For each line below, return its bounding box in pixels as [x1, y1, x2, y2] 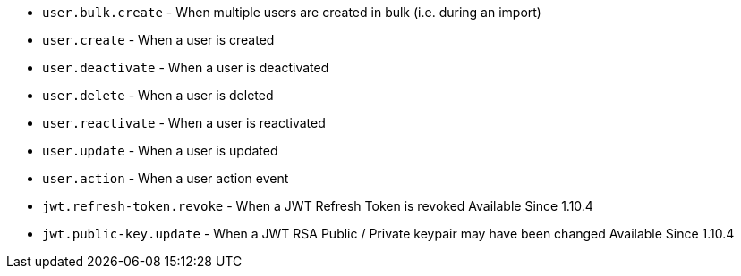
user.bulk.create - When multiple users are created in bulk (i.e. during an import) [42, 4, 541, 20]
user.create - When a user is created [42, 32, 275, 47]
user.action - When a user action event [42, 171, 289, 186]
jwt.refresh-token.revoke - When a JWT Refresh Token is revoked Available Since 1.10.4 [42, 198, 593, 213]
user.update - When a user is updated [42, 143, 278, 158]
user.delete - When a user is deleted [42, 88, 274, 103]
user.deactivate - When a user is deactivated [42, 60, 329, 75]
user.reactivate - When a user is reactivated [42, 115, 326, 130]
